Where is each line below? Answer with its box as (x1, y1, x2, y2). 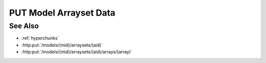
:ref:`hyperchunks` (21, 35, 59, 41)
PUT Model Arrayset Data (9, 7, 116, 18)
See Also (9, 21, 39, 30)
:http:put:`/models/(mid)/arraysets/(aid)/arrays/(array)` (21, 49, 133, 55)
